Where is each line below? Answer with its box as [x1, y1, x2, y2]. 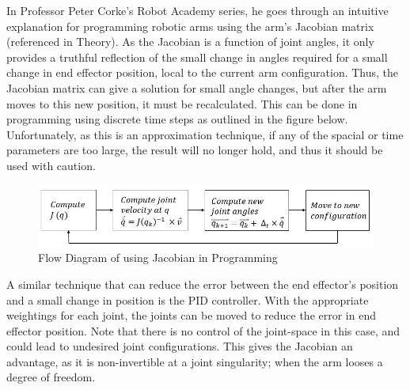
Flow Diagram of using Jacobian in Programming [38, 249, 278, 266]
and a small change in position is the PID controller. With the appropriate [6, 291, 369, 308]
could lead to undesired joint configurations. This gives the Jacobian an [6, 338, 353, 354]
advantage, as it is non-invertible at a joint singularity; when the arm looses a [6, 353, 383, 369]
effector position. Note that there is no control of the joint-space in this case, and [6, 322, 401, 339]
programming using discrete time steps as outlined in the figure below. [6, 111, 348, 127]
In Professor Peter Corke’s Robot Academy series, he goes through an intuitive [6, 2, 389, 18]
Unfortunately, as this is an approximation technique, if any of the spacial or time [6, 126, 404, 142]
